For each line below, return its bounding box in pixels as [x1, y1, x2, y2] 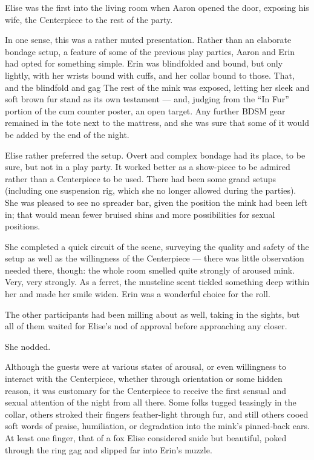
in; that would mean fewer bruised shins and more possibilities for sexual [5, 208, 275, 220]
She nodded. [5, 340, 51, 352]
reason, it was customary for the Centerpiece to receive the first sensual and [5, 384, 286, 396]
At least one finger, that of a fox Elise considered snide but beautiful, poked [5, 432, 287, 444]
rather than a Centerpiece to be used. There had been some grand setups [5, 172, 276, 185]
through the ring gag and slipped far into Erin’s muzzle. [5, 443, 212, 456]
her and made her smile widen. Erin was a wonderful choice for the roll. [5, 287, 270, 300]
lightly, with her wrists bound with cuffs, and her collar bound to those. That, [5, 68, 295, 81]
